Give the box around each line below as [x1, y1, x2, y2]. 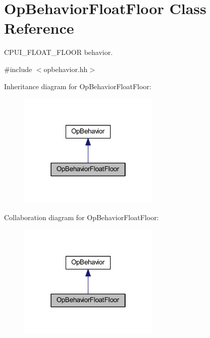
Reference [4, 18, 74, 38]
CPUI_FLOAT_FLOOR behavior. [4, 47, 113, 57]
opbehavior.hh [43, 63, 88, 74]
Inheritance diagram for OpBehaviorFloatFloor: [4, 81, 151, 91]
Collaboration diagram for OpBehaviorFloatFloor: [4, 212, 159, 222]
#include [4, 63, 32, 74]
